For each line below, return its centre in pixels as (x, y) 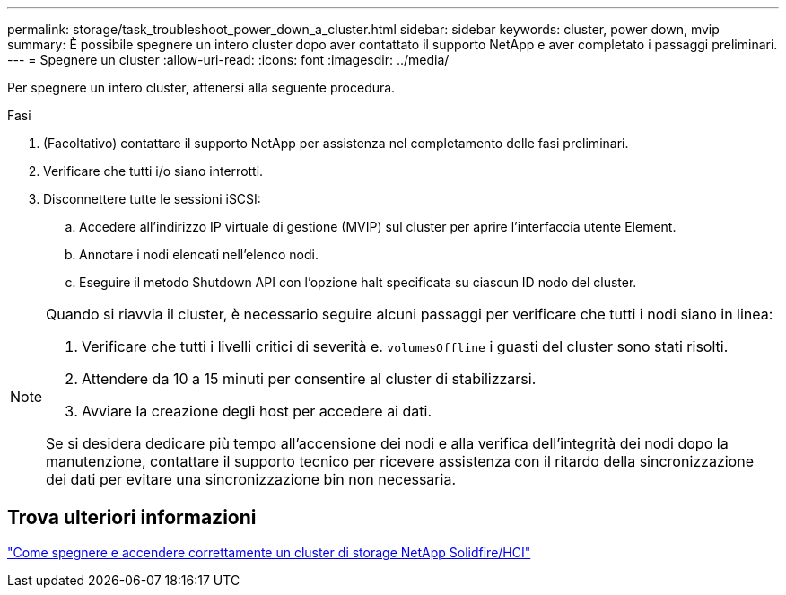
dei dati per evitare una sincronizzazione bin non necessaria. (251, 479)
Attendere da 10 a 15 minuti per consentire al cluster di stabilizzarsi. (309, 379)
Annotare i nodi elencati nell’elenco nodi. (199, 254)
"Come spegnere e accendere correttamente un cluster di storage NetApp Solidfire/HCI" (269, 552)
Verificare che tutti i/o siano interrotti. (153, 171)
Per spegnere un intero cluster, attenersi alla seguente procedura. (201, 87)
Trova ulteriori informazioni (132, 518)
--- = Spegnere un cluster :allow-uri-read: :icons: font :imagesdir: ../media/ (228, 60)
